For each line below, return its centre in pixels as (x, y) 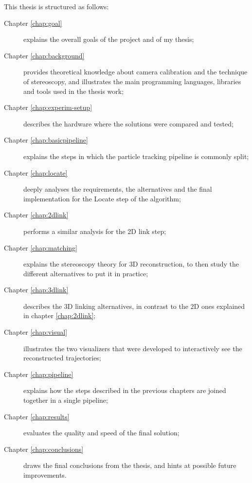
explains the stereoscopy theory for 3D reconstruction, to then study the (131, 264)
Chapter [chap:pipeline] (39, 374)
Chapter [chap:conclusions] (44, 449)
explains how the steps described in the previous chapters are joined (125, 390)
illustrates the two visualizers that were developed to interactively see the (133, 348)
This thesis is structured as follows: (56, 6)
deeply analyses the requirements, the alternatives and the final (118, 189)
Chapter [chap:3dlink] (36, 290)
